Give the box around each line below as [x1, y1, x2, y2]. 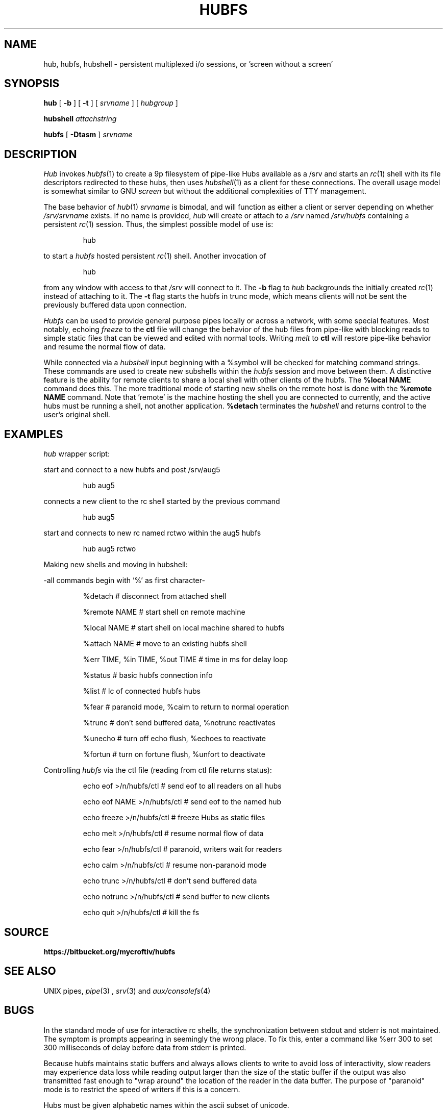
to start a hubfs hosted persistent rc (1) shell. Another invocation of [43, 251, 266, 261]
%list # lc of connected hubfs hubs [83, 687, 201, 696]
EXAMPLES [4, 427, 63, 441]
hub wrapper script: [43, 449, 110, 459]
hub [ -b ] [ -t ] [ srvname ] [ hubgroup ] [43, 98, 178, 108]
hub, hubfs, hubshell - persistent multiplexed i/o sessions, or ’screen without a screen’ [43, 59, 333, 68]
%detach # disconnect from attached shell [83, 592, 227, 601]
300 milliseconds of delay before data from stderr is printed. [43, 1043, 246, 1052]
